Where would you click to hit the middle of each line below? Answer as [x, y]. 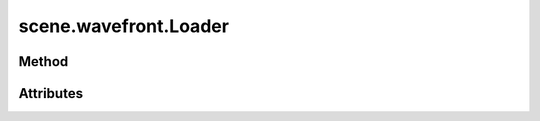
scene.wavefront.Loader [124, 26]
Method [43, 61]
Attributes [51, 93]
